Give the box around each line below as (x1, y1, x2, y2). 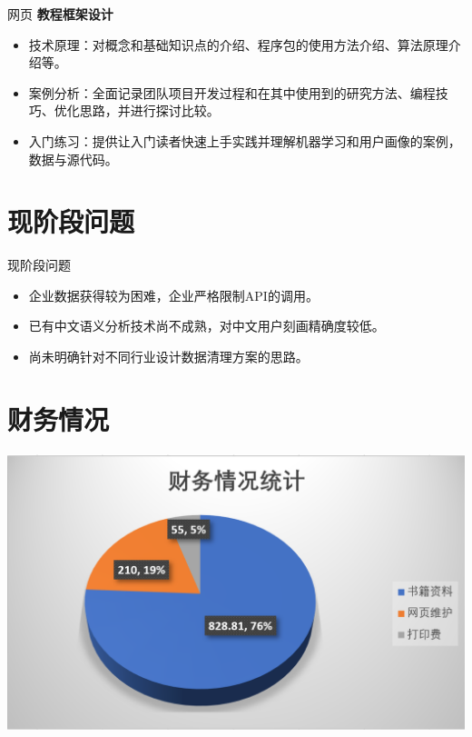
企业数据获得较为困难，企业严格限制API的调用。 (28, 285, 319, 304)
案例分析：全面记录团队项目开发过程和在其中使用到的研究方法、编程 (28, 83, 436, 102)
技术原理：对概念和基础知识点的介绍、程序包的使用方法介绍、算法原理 (28, 35, 448, 54)
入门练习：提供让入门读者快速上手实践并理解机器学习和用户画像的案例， (28, 131, 461, 150)
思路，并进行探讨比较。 (79, 101, 220, 120)
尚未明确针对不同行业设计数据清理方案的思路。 (28, 347, 309, 366)
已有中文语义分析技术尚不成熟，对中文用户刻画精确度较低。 (28, 316, 385, 335)
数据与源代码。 (28, 149, 118, 168)
